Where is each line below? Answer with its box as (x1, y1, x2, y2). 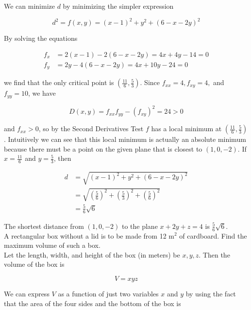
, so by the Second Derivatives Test (38, 123, 144, 134)
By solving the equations (4, 33, 78, 43)
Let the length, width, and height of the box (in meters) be (4, 249, 180, 259)
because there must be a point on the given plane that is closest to (4, 143, 202, 154)
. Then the (199, 249, 230, 259)
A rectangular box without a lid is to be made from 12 (4, 230, 167, 241)
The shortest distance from (4, 221, 84, 231)
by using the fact (185, 288, 236, 298)
